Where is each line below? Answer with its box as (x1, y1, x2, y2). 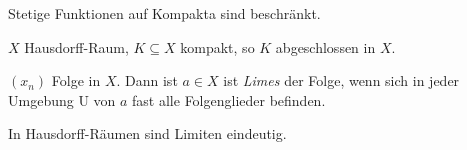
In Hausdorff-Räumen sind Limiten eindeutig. (8, 123, 287, 144)
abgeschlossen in (275, 36, 376, 57)
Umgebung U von (8, 89, 116, 110)
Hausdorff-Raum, (24, 36, 129, 57)
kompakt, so (180, 36, 255, 57)
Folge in (51, 70, 101, 91)
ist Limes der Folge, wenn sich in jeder (223, 70, 460, 91)
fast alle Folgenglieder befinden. (132, 89, 326, 110)
